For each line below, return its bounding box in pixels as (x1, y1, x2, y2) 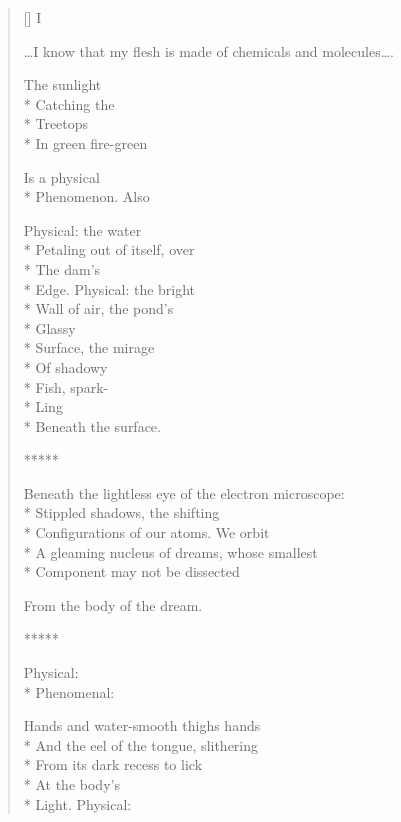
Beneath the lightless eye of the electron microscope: (23, 482, 345, 503)
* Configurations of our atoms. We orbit (23, 522, 270, 543)
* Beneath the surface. (23, 415, 161, 436)
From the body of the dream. (23, 594, 203, 615)
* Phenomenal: (23, 681, 115, 702)
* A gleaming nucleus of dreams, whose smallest (23, 541, 318, 562)
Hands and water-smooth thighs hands (23, 715, 261, 736)
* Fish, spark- (23, 376, 109, 397)
